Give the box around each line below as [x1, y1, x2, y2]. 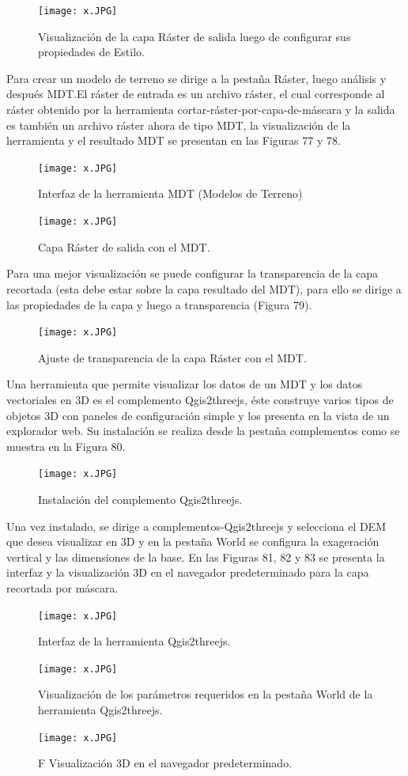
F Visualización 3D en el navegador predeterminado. [38, 755, 293, 771]
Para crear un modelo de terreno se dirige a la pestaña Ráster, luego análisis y [6, 70, 387, 86]
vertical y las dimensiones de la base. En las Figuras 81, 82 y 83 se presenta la [6, 548, 385, 565]
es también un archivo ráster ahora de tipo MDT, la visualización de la [6, 116, 351, 133]
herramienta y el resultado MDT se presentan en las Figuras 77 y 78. [6, 132, 341, 149]
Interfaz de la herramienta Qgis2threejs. [38, 633, 231, 649]
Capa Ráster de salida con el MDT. [38, 238, 210, 255]
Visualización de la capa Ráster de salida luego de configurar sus [38, 28, 351, 44]
